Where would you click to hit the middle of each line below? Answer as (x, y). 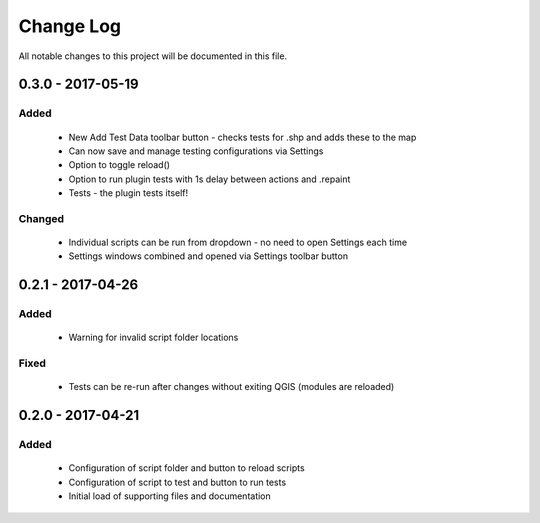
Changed (41, 218)
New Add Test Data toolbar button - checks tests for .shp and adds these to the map (242, 137)
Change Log (70, 26)
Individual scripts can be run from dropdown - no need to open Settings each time (238, 242)
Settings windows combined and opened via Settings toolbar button (208, 256)
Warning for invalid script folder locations (153, 337)
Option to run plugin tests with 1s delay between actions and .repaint (209, 179)
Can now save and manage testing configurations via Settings (196, 151)
